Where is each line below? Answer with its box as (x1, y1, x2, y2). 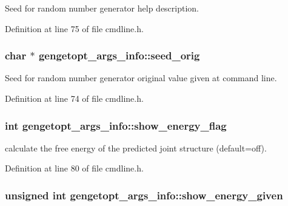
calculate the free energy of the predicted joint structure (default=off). (5, 141, 267, 154)
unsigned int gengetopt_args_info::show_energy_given (5, 187, 283, 202)
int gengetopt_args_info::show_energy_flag (5, 118, 227, 133)
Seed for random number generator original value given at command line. (5, 71, 277, 84)
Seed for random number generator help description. (5, 2, 199, 14)
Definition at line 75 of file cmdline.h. (5, 22, 144, 35)
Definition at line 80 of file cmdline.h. (5, 162, 144, 174)
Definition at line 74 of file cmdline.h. (5, 92, 144, 104)
